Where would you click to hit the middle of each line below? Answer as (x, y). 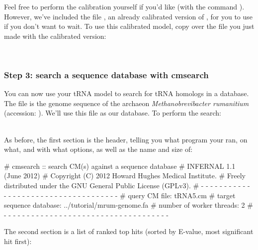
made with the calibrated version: (55, 36)
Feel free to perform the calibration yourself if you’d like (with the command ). (124, 6)
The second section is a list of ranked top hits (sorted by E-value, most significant (129, 231)
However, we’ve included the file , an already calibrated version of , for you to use (129, 16)
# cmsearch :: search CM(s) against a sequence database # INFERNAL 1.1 (120, 166)
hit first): (18, 241)
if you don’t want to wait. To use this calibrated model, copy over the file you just (129, 26)
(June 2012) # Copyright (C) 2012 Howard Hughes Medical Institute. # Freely (125, 176)
